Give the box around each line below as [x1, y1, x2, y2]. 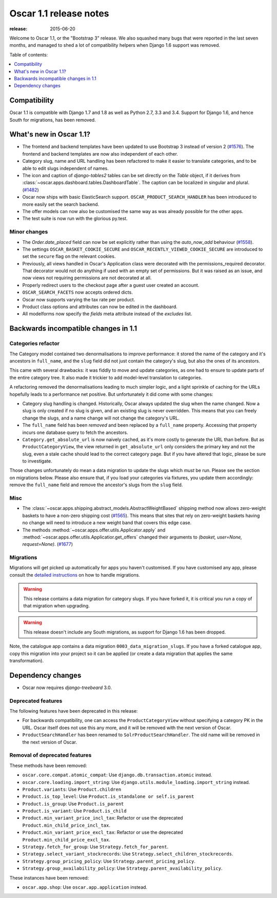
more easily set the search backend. [22, 201, 100, 207]
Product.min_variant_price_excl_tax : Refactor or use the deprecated [22, 829, 183, 835]
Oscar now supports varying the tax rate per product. [22, 296, 135, 302]
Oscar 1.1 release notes [9, 8, 110, 19]
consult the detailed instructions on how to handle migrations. [9, 571, 141, 578]
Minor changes [9, 228, 48, 236]
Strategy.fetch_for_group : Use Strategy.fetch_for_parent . [22, 844, 169, 850]
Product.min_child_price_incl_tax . [22, 822, 110, 828]
